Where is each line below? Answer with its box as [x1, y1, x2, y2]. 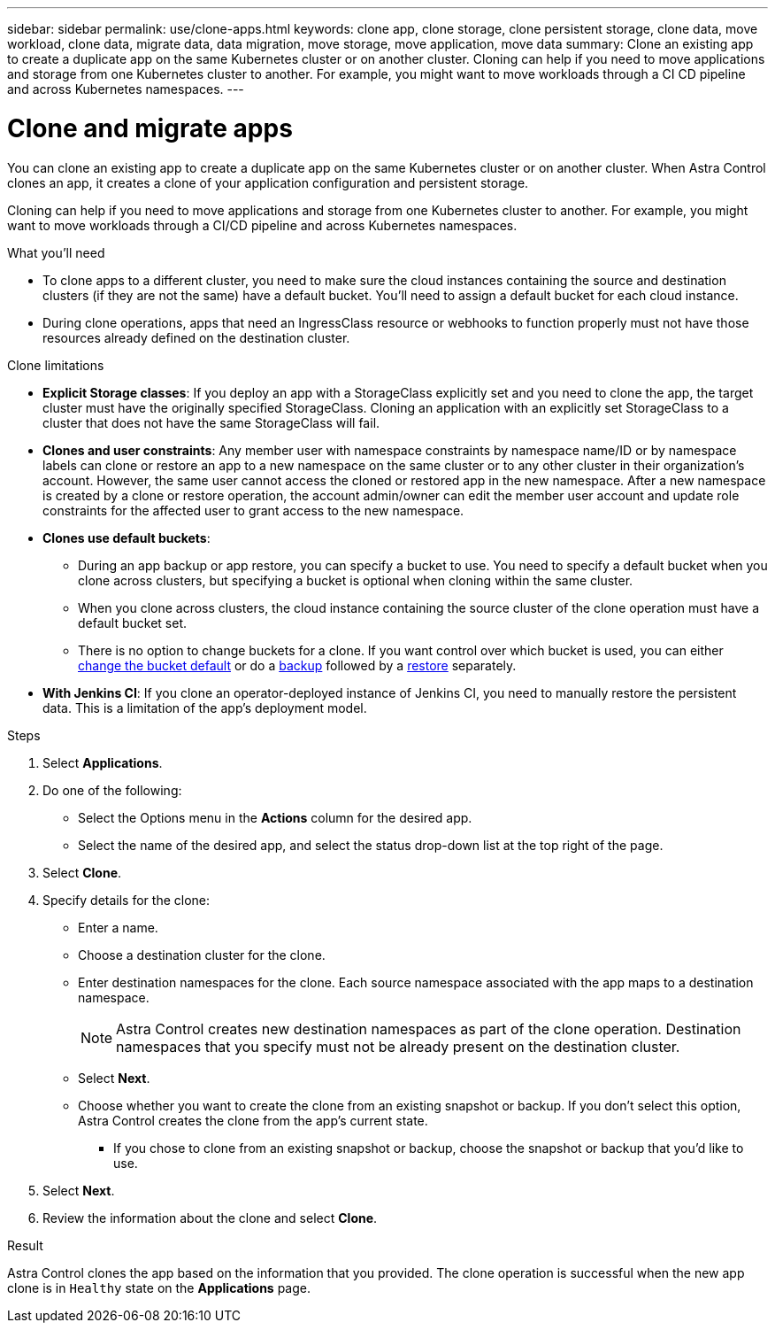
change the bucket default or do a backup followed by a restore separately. [78, 657, 517, 673]
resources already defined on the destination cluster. [42, 329, 350, 345]
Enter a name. [78, 919, 158, 935]
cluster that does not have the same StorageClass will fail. [42, 414, 380, 430]
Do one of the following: [42, 782, 182, 798]
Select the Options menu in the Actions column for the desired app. [78, 809, 472, 825]
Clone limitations [7, 357, 104, 373]
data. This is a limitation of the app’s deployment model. [42, 700, 367, 715]
